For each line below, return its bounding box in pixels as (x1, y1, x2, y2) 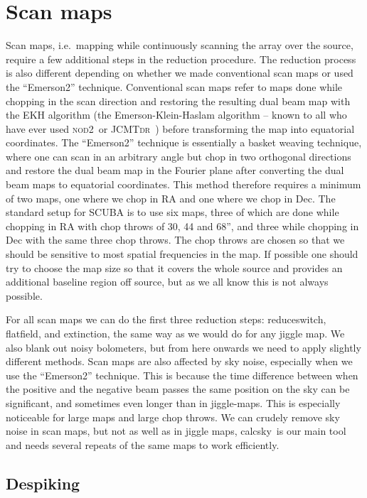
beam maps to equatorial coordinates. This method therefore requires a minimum (6, 177, 361, 192)
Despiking (6, 472, 80, 494)
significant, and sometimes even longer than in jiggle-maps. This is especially (6, 395, 341, 410)
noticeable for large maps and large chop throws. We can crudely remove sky (6, 409, 340, 424)
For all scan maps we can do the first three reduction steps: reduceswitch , (6, 312, 326, 327)
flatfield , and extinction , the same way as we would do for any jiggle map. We (6, 326, 345, 340)
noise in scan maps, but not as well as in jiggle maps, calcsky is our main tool (6, 423, 346, 438)
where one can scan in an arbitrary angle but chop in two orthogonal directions (6, 148, 351, 163)
